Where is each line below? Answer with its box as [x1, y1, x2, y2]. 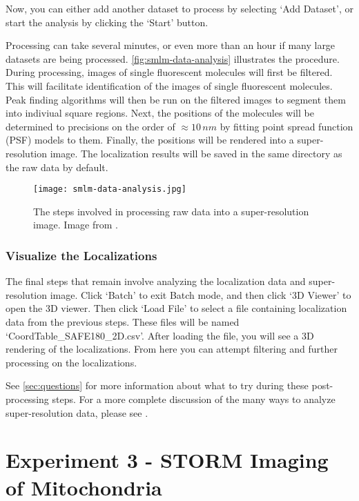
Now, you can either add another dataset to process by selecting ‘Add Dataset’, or [6, 1, 353, 15]
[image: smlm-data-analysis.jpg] [33, 184, 186, 195]
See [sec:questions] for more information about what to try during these [6, 378, 309, 393]
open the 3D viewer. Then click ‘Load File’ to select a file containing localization [6, 301, 347, 315]
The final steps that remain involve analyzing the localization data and [6, 274, 306, 288]
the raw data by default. [6, 159, 108, 174]
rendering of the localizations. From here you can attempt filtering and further [6, 342, 338, 356]
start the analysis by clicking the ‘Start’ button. [6, 14, 208, 29]
